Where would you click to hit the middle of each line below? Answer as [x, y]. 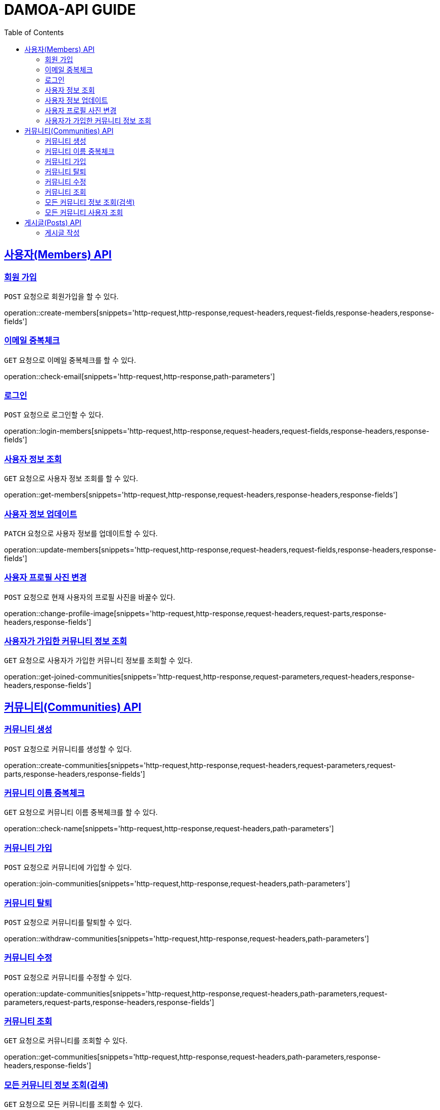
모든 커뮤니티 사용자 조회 [84, 212]
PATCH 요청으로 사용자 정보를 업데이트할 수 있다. [81, 533]
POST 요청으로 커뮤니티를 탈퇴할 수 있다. [68, 922]
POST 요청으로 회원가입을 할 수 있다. [61, 296]
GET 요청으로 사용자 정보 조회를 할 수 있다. [71, 479]
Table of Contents [34, 32]
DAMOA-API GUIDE [70, 10]
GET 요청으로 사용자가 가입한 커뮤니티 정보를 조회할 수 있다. [98, 660]
